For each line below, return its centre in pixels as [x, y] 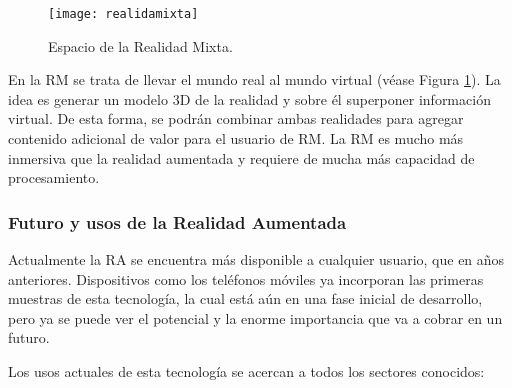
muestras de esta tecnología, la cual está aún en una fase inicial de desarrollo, [245, 298]
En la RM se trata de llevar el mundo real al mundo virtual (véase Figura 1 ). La [254, 79]
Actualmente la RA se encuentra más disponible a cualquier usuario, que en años [256, 259]
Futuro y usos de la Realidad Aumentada [177, 221]
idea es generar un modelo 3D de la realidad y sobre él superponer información [249, 98]
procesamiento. [54, 177]
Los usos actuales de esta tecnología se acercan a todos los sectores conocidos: [246, 371]
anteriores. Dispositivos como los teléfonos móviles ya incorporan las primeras [246, 278]
